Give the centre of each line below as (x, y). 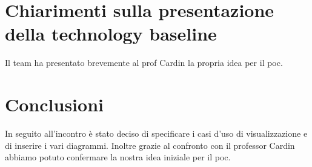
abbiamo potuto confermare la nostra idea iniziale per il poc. (118, 157)
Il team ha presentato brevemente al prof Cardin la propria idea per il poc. (144, 63)
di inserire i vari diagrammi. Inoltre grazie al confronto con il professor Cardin (150, 145)
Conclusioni (54, 104)
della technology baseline (111, 34)
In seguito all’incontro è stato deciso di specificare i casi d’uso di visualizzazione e (156, 133)
